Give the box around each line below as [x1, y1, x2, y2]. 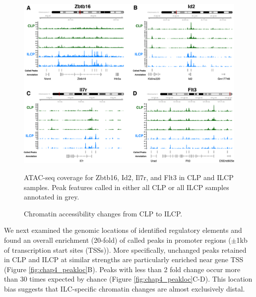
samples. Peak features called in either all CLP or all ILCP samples [24, 182, 229, 192]
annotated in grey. [24, 192, 79, 202]
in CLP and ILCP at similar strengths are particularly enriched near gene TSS [4, 254, 244, 265]
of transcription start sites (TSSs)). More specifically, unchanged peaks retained [4, 244, 247, 255]
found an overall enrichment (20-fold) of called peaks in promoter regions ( [4, 235, 231, 245]
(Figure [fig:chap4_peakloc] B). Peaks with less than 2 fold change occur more [4, 264, 241, 274]
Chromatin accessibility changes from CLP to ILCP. [24, 208, 183, 218]
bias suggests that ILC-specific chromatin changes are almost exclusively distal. [4, 284, 245, 294]
